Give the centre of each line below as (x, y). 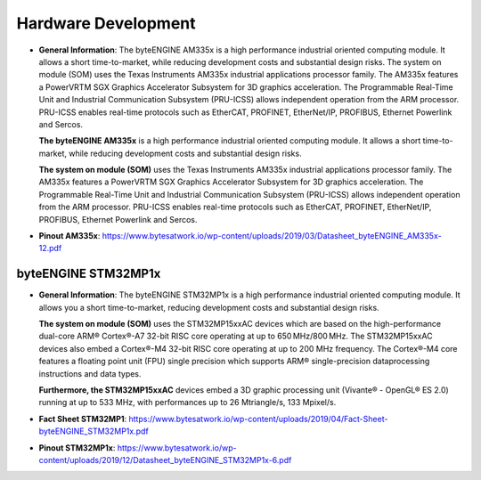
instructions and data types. (90, 373)
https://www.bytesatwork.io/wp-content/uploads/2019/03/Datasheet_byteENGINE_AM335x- (272, 236)
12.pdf (50, 248)
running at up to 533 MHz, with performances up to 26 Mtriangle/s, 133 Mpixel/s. (188, 403)
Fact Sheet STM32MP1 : (83, 419)
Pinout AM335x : (69, 236)
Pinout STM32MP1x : (77, 447)
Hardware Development (106, 23)
